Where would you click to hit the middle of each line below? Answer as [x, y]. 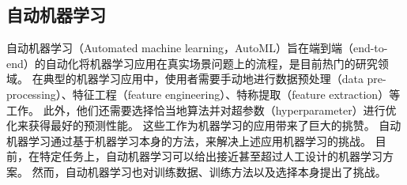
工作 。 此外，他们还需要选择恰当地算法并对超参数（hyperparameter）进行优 [202, 109]
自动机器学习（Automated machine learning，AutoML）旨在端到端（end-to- [197, 48]
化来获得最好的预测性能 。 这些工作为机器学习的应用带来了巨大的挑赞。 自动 [204, 125]
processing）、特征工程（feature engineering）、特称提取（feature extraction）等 [203, 94]
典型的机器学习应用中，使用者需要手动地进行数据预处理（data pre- [215, 79]
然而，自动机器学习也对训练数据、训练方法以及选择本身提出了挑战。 [209, 171]
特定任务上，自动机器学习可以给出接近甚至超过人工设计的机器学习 [211, 156]
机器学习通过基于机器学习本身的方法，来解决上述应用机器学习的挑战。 [189, 140]
